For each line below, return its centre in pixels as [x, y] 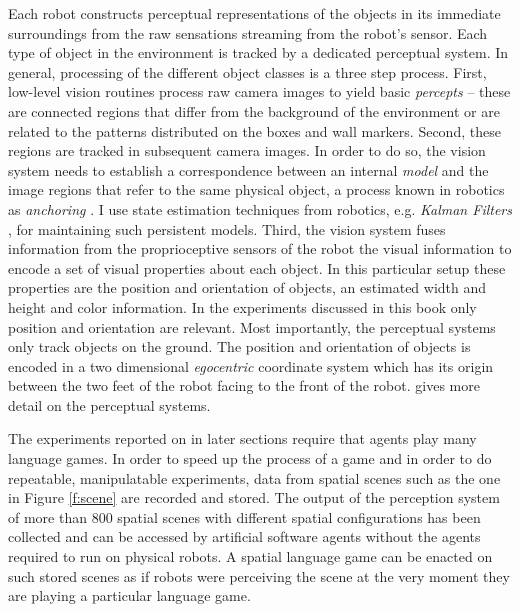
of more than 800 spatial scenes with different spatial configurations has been [244, 516]
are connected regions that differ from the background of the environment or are [254, 110]
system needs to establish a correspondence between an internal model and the [248, 169]
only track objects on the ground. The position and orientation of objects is [239, 346]
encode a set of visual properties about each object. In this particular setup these [257, 267]
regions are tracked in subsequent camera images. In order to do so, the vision [247, 150]
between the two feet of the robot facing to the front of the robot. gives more [244, 385]
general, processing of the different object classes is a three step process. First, [247, 71]
